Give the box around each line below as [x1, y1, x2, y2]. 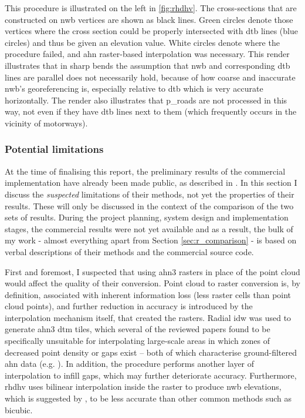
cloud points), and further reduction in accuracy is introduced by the [5, 300, 253, 312]
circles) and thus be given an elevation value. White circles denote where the [5, 36, 280, 48]
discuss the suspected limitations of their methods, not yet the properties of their [5, 188, 294, 200]
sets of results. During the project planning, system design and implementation [5, 211, 289, 223]
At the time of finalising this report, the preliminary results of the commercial [5, 165, 286, 177]
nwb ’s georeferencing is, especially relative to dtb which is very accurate [5, 82, 263, 95]
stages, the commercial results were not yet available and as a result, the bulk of [5, 222, 293, 235]
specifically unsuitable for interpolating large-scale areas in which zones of [5, 335, 270, 347]
